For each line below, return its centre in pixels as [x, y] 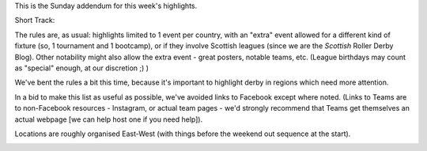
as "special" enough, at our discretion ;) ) [82, 68]
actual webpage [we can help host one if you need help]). [109, 119]
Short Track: [35, 21]
